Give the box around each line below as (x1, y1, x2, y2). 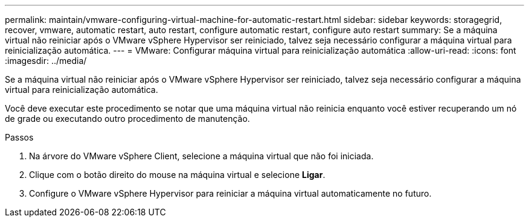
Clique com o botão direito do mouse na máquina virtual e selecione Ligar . (29, 170, 325, 180)
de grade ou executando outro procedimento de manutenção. (5, 113, 250, 124)
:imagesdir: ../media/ (5, 55, 87, 66)
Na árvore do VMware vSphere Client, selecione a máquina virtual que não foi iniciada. (29, 151, 374, 161)
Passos (5, 132, 34, 142)
